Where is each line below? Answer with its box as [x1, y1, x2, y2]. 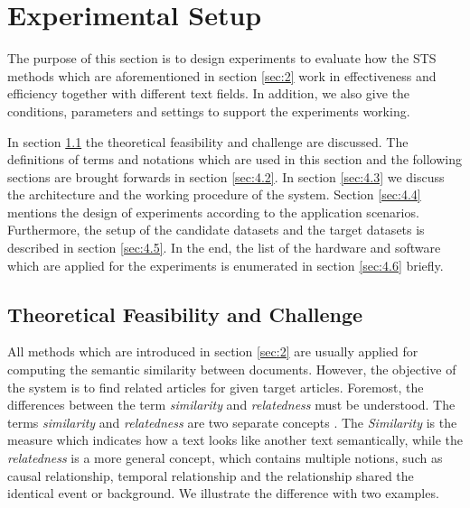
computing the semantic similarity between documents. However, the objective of [7, 360, 456, 379]
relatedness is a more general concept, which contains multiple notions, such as [7, 448, 443, 467]
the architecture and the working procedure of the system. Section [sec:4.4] [7, 185, 421, 204]
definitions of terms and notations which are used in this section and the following [7, 150, 463, 169]
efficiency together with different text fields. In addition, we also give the [7, 84, 410, 103]
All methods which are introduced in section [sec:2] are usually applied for [7, 342, 418, 361]
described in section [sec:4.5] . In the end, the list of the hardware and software [7, 238, 441, 257]
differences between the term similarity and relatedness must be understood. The [7, 395, 456, 414]
